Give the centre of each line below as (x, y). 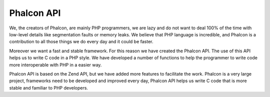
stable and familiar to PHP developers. (49, 88)
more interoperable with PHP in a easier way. (55, 65)
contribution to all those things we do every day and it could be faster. (81, 42)
